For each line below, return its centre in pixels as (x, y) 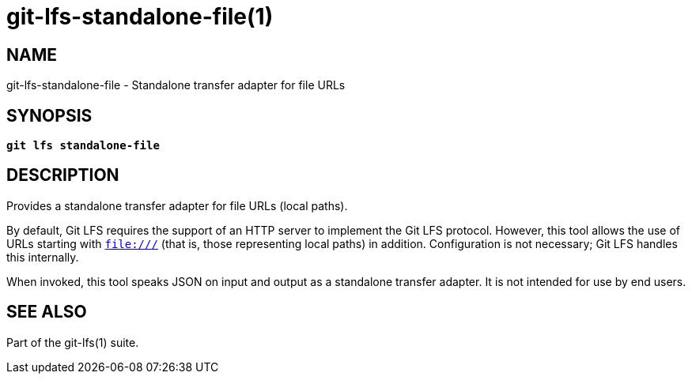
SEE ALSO (47, 312)
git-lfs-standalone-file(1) (140, 17)
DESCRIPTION (63, 175)
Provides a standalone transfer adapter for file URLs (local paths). (177, 205)
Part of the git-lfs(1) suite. (73, 342)
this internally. (43, 257)
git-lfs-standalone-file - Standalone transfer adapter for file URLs (176, 85)
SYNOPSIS (49, 115)
